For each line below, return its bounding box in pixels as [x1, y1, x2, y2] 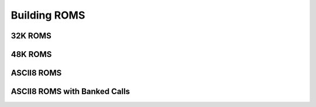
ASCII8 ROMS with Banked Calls [11, 87, 130, 97]
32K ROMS [11, 31, 52, 41]
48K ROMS [11, 49, 52, 59]
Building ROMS [11, 9, 85, 22]
